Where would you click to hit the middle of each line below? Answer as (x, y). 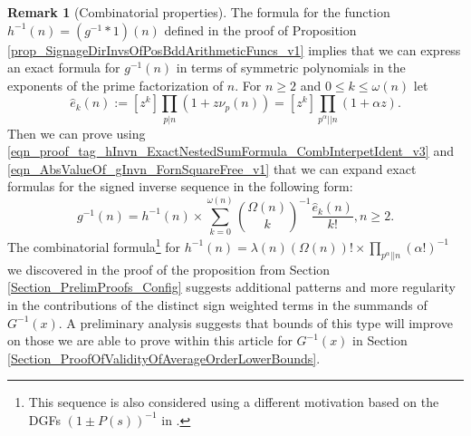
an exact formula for (64, 68)
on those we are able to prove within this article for (150, 340)
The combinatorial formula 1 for (94, 245)
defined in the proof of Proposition (260, 29)
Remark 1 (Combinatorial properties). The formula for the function (199, 12)
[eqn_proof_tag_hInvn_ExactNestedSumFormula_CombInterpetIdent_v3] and (231, 151)
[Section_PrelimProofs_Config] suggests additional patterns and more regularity (231, 287)
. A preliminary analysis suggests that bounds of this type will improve (255, 322)
